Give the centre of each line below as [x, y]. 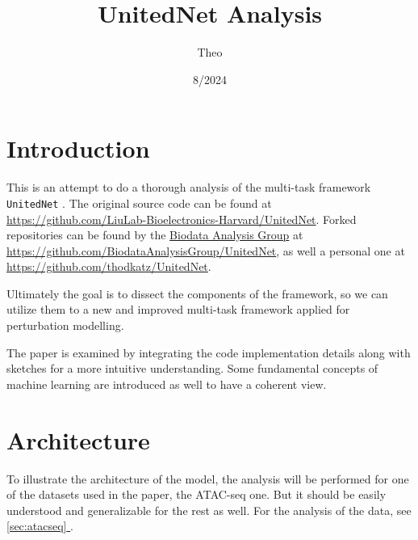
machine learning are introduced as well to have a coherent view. [167, 384]
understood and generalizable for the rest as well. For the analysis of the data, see [209, 510]
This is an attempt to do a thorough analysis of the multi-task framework [189, 187]
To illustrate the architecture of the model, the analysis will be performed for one [208, 478]
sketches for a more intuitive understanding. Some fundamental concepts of [192, 368]
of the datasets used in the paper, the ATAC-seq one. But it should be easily [196, 494]
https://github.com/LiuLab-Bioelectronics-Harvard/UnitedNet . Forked [182, 219]
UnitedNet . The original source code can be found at [139, 202]
